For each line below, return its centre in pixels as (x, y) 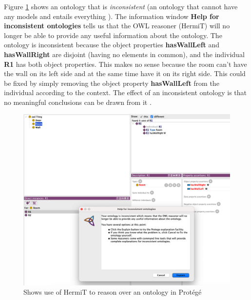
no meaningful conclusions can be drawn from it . (78, 102)
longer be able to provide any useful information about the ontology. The (113, 35)
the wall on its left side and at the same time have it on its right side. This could (125, 73)
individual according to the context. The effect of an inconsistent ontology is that (125, 92)
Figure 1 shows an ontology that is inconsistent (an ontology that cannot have (121, 6)
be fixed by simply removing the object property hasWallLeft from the (112, 83)
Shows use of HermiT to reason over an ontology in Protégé (113, 292)
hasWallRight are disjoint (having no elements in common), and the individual (124, 54)
